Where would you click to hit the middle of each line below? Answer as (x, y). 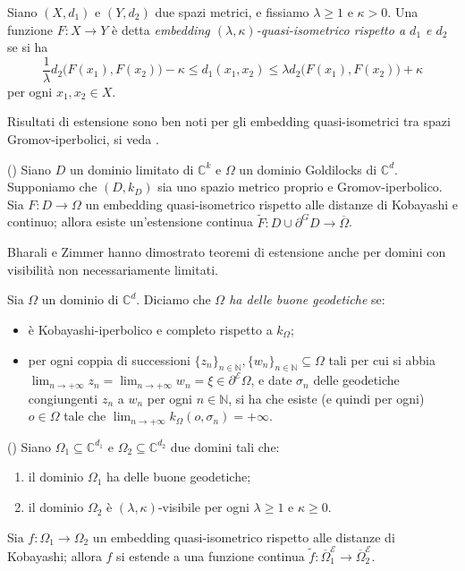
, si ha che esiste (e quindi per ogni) (326, 398)
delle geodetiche (356, 380)
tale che (85, 416)
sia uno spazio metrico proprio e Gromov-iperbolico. (300, 187)
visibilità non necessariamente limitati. (113, 269)
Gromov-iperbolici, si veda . (83, 139)
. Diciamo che (173, 299)
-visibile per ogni (203, 507)
